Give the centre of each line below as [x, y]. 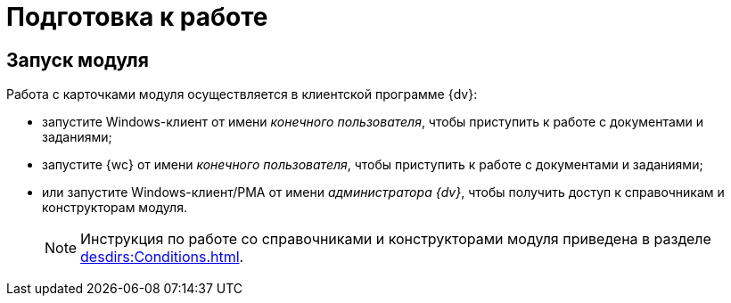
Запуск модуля [78, 60]
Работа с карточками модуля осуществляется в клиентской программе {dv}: [242, 94]
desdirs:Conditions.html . [162, 257]
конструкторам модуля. [115, 208]
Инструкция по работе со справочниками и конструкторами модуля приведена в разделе [396, 239]
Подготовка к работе [137, 17]
